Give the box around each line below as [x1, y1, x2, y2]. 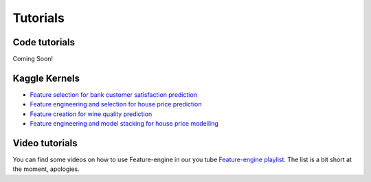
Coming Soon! [12, 55, 54, 63]
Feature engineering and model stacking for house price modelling [30, 120, 219, 128]
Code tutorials [12, 36, 76, 48]
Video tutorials [12, 137, 78, 149]
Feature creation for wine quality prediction [30, 110, 153, 118]
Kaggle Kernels [12, 72, 80, 84]
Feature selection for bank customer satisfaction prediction [30, 90, 197, 99]
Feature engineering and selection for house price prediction [30, 100, 202, 109]
